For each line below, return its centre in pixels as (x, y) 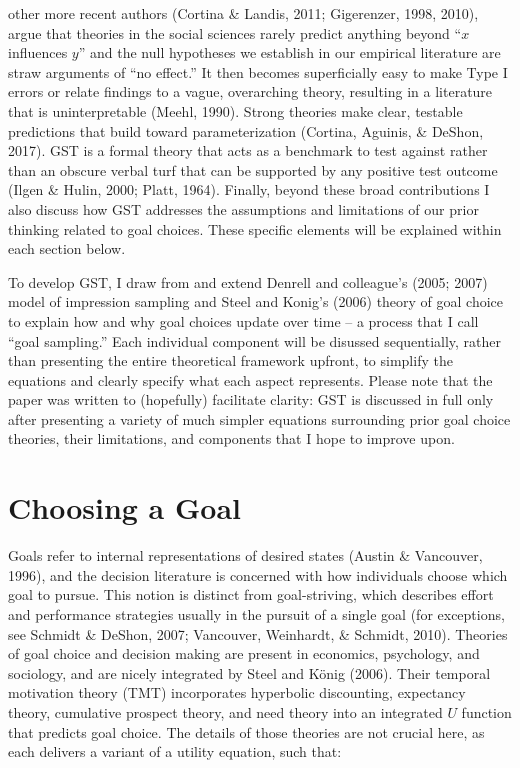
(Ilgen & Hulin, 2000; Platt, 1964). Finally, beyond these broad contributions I (249, 189)
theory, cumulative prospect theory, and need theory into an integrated (225, 711)
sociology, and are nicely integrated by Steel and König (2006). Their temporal (249, 672)
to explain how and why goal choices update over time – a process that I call (243, 320)
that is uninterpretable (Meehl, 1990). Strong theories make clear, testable (235, 110)
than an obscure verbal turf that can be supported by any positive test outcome (253, 169)
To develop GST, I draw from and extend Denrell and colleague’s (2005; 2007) (248, 281)
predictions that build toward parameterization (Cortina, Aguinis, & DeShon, (246, 130)
